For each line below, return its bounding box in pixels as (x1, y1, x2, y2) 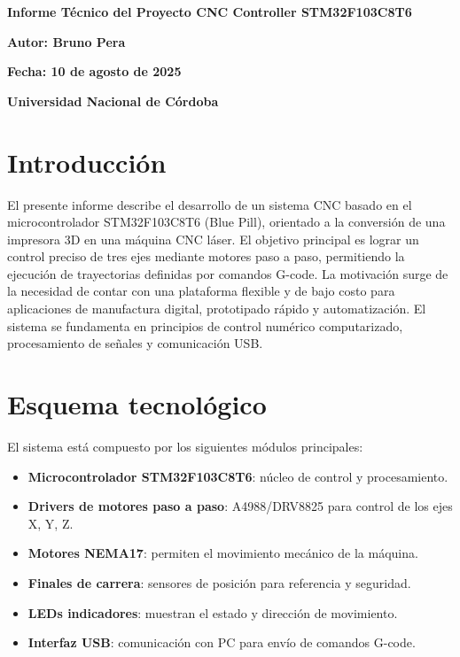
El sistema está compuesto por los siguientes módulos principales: (7, 437, 363, 455)
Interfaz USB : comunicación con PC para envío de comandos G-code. (27, 633, 416, 652)
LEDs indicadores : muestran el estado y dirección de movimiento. (27, 603, 398, 622)
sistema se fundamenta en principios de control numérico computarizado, (7, 316, 403, 335)
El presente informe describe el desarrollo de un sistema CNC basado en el (7, 195, 412, 213)
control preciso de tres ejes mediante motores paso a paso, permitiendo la (7, 247, 405, 266)
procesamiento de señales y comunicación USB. (7, 334, 263, 352)
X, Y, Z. (27, 514, 74, 532)
